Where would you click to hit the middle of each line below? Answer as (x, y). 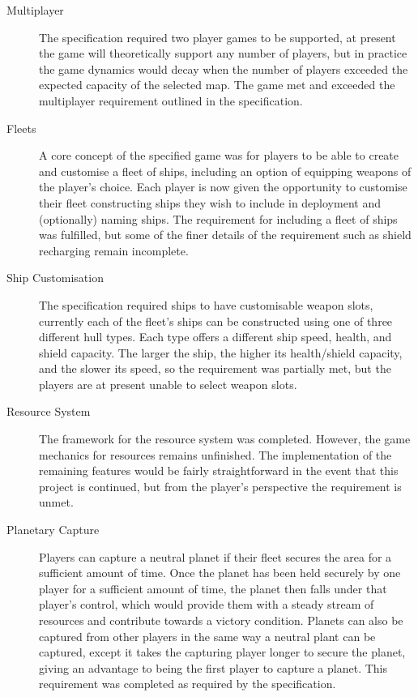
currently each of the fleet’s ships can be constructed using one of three (216, 321)
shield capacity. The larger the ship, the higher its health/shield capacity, (221, 352)
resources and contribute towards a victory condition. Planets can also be (221, 620)
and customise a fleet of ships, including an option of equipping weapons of (225, 171)
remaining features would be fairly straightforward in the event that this (219, 470)
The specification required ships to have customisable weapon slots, (206, 304)
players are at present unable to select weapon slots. (168, 384)
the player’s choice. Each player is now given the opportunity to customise (223, 187)
